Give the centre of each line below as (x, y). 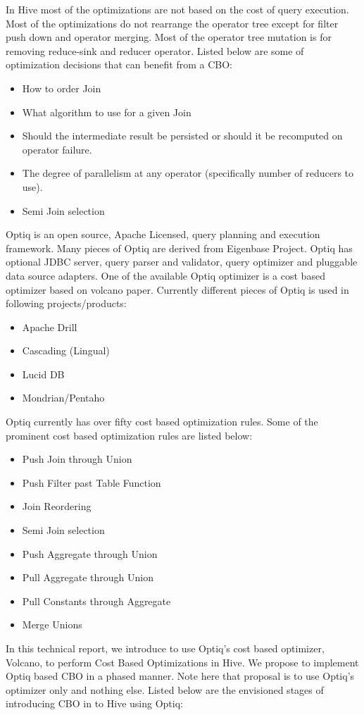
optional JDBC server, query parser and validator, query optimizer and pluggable (182, 262)
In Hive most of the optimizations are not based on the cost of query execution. (177, 9)
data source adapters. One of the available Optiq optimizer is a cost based (165, 275)
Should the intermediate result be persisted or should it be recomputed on (182, 136)
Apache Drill (50, 327)
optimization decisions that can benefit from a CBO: (119, 64)
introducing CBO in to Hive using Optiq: (94, 703)
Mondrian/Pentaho (63, 398)
